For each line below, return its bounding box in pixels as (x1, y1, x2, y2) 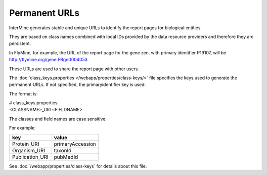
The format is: (9, 90, 38, 96)
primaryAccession (54, 140, 96, 147)
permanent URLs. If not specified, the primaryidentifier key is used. (9, 82, 146, 87)
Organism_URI (12, 147, 45, 154)
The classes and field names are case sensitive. (9, 116, 107, 122)
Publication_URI (12, 153, 49, 160)
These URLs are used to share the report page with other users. (9, 66, 139, 72)
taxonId (54, 147, 72, 154)
